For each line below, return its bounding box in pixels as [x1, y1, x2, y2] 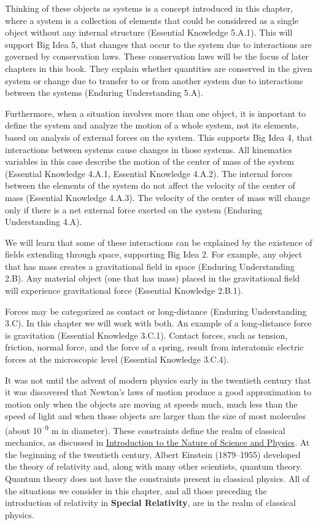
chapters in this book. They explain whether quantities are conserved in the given [5, 61, 312, 74]
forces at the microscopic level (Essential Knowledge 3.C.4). [5, 353, 229, 366]
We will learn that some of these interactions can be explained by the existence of [5, 235, 312, 248]
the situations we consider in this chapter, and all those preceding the [5, 484, 267, 497]
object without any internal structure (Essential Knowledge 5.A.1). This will [5, 26, 293, 39]
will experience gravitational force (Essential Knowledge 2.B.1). [5, 284, 243, 297]
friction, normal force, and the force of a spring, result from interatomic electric [5, 341, 304, 353]
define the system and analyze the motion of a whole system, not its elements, [5, 119, 299, 132]
